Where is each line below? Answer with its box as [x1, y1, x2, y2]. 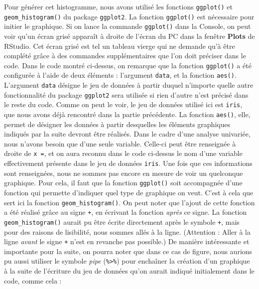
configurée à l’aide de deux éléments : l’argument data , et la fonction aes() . [4, 70, 237, 80]
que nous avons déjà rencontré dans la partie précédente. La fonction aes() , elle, [4, 109, 251, 120]
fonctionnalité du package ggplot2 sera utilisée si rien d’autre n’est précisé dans [4, 89, 249, 100]
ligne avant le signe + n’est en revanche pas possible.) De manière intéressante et [4, 236, 250, 247]
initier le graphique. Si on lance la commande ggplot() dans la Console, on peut [4, 21, 251, 31]
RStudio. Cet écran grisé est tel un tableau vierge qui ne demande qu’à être [4, 40, 235, 51]
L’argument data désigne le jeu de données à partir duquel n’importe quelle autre [4, 80, 254, 90]
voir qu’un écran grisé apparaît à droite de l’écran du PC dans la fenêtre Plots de [4, 30, 255, 41]
